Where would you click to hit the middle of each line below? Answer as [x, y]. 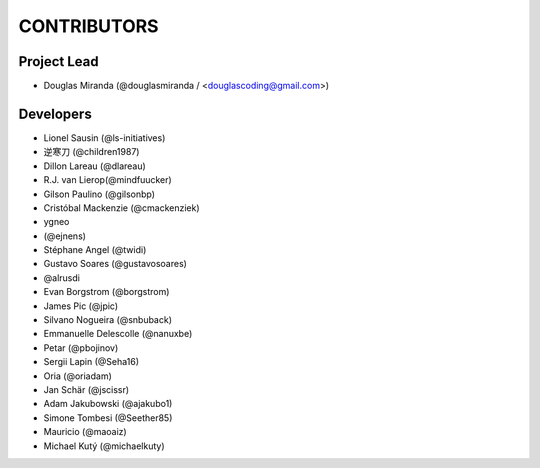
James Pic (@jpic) [81, 306]
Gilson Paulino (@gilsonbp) [99, 194]
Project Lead [58, 61]
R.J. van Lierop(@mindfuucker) [107, 180]
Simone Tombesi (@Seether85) [108, 417]
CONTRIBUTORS [88, 26]
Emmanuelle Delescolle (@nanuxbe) [118, 334]
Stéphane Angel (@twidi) [95, 250]
